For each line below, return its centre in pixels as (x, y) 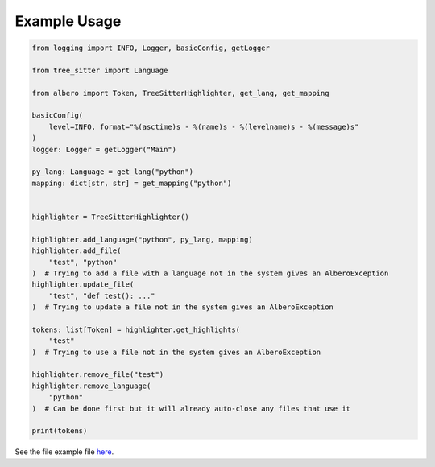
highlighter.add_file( (77, 251)
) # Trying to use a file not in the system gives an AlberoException (176, 352)
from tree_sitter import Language (100, 70)
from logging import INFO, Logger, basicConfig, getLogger (151, 48)
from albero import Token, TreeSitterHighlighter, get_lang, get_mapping (180, 93)
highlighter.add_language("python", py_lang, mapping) (142, 239)
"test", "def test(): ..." (102, 295)
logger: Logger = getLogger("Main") (104, 149)
